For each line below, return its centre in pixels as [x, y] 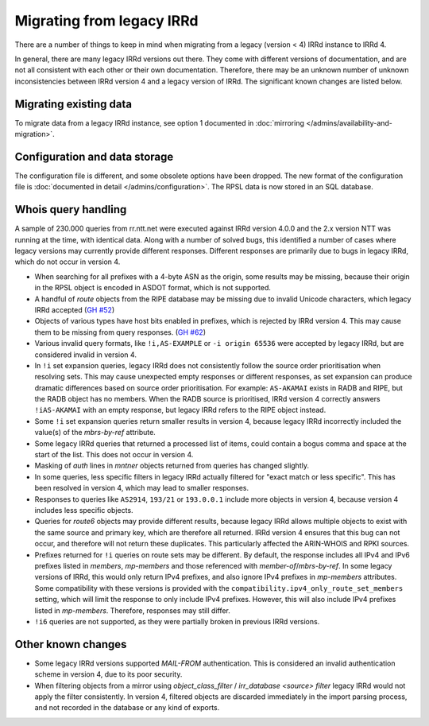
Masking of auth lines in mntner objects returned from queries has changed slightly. [172, 466]
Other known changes [71, 644]
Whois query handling [71, 210]
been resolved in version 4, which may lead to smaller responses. [142, 488]
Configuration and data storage [94, 156]
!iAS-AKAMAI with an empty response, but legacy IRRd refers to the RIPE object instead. [180, 410]
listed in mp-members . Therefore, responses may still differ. [132, 610]
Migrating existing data [73, 104]
